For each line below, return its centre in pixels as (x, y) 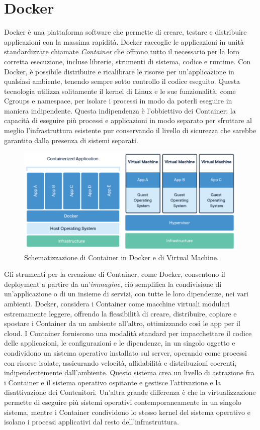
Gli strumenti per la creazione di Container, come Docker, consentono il (115, 274)
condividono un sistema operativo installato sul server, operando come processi (125, 352)
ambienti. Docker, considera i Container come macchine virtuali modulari (117, 303)
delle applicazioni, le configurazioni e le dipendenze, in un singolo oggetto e (120, 343)
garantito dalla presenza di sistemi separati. (71, 140)
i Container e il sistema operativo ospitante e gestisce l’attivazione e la (113, 382)
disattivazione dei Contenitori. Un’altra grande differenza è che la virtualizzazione (130, 392)
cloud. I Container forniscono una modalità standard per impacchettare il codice (128, 333)
